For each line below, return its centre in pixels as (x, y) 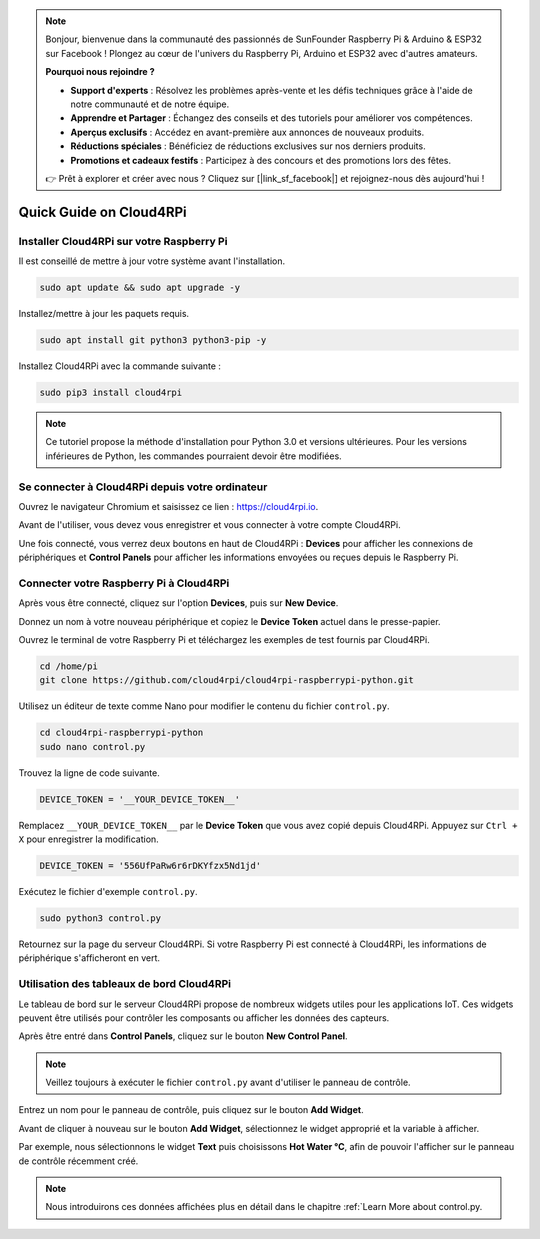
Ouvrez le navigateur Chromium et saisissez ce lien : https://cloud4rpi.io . (168, 506)
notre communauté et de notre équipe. (150, 104)
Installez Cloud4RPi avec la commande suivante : (120, 366)
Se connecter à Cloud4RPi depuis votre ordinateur (143, 487)
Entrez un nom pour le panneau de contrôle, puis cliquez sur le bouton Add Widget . (191, 1110)
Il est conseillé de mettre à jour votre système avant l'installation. (152, 261)
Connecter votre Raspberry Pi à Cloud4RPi (124, 583)
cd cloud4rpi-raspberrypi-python (121, 733)
